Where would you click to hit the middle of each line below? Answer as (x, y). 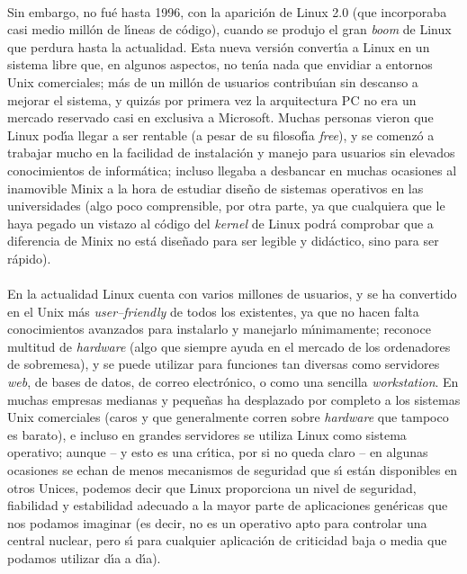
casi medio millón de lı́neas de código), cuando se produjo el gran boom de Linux (229, 29)
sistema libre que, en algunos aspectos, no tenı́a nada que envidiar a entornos (220, 64)
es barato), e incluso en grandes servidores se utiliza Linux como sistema (207, 434)
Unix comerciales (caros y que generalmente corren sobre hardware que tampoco (228, 417)
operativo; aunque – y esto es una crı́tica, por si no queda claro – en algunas (218, 452)
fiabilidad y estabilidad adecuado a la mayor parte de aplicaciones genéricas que (228, 505)
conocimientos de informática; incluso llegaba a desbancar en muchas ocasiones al (232, 170)
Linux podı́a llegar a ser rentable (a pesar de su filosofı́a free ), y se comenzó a (221, 135)
